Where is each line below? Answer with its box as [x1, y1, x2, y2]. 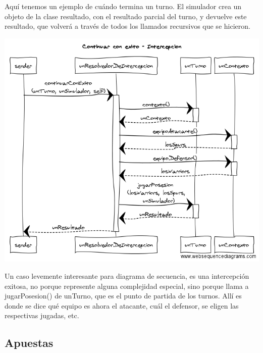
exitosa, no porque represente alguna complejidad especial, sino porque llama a [5, 280, 249, 291]
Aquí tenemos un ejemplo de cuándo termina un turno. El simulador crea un [5, 1, 242, 11]
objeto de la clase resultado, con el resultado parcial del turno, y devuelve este [5, 11, 247, 21]
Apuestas [5, 335, 54, 350]
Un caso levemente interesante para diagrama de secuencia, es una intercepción [5, 270, 249, 281]
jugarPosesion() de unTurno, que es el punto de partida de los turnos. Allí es [5, 290, 242, 301]
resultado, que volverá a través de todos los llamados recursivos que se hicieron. [5, 21, 250, 31]
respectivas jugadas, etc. [5, 310, 79, 321]
